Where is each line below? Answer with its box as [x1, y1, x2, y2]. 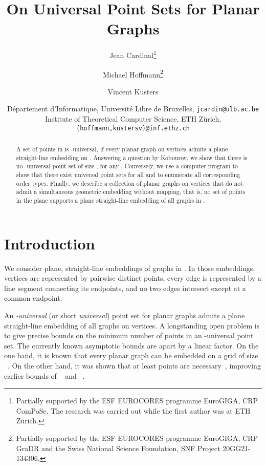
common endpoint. [4, 293, 62, 303]
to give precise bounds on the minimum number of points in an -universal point [4, 330, 254, 341]
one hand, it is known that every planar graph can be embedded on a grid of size [4, 350, 258, 361]
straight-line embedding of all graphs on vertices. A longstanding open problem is [4, 320, 260, 331]
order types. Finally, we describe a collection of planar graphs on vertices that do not [16, 179, 243, 187]
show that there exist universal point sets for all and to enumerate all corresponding [16, 170, 240, 179]
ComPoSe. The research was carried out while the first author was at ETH [16, 405, 251, 416]
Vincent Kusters [107, 86, 159, 96]
